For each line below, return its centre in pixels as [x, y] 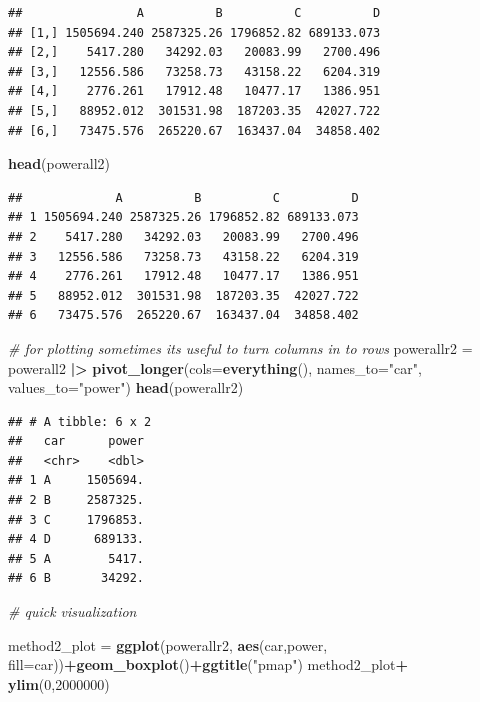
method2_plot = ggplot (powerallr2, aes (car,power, [168, 644]
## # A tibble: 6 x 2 [80, 421]
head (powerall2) [59, 163]
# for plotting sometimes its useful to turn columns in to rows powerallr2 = [240, 347]
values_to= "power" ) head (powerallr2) [126, 387]
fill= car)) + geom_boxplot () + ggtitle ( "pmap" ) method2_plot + [208, 664]
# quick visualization [72, 611]
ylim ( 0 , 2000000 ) [59, 683]
